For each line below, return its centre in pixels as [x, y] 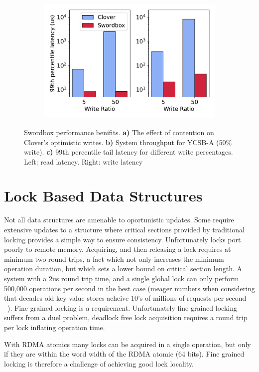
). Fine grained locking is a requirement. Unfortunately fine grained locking [122, 307]
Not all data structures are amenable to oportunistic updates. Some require [119, 220]
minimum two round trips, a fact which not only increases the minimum [114, 259]
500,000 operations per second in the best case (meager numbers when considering [129, 288]
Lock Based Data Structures [103, 196]
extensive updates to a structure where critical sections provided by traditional [124, 230]
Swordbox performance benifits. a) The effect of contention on [119, 132]
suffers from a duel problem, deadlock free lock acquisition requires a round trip [126, 317]
